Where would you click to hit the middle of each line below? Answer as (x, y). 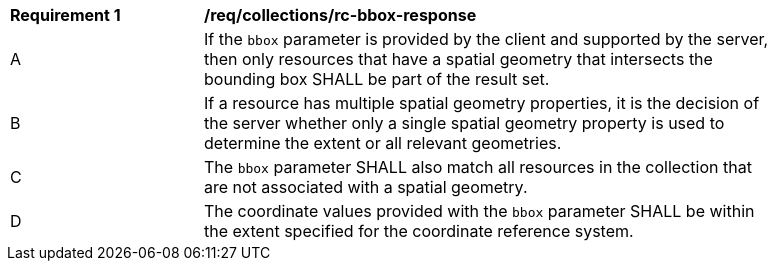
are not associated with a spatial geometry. (366, 187)
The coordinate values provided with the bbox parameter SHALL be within (479, 211)
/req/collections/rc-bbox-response (340, 15)
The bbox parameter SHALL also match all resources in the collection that (478, 167)
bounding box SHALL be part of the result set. (377, 79)
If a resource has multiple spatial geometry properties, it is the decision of (482, 103)
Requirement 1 (65, 15)
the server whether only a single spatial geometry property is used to (464, 123)
